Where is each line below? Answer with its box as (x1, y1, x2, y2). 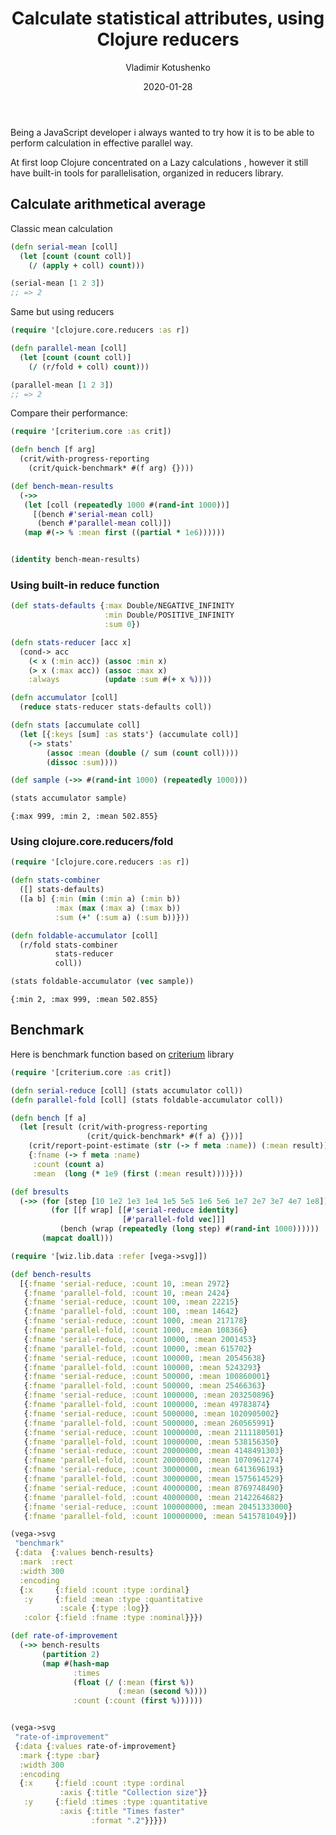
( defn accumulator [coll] (10, 693, 118, 703)
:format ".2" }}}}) (90, 1815, 168, 1826)
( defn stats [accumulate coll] (10, 720, 141, 731)
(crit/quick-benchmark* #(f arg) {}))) (28, 463, 195, 473)
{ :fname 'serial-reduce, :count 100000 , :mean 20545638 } (23, 1353, 267, 1363)
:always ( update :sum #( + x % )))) (28, 675, 213, 685)
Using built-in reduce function (10, 578, 160, 592)
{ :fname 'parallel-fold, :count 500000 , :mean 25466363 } (23, 1381, 267, 1391)
